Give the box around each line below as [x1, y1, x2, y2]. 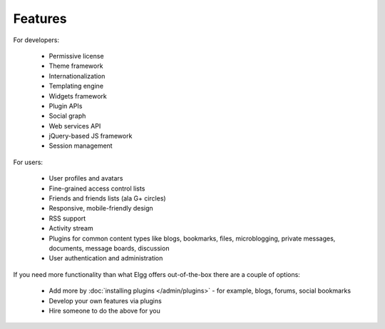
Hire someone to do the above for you [48, 306, 160, 315]
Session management [48, 141, 113, 150]
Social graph [48, 111, 86, 121]
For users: [13, 158, 43, 166]
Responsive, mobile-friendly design [48, 204, 153, 213]
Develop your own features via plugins [48, 296, 162, 305]
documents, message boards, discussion [48, 243, 170, 253]
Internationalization [48, 71, 106, 80]
